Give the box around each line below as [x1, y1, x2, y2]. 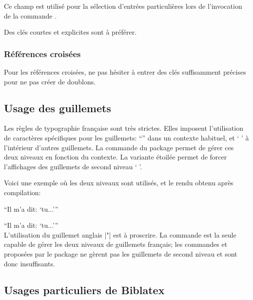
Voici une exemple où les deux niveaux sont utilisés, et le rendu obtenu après [4, 178, 234, 188]
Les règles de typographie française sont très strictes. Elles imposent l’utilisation [4, 123, 243, 133]
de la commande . [4, 10, 57, 20]
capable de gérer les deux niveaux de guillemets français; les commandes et [4, 239, 228, 249]
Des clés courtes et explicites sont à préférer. [4, 27, 137, 37]
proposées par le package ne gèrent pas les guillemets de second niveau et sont [4, 248, 237, 259]
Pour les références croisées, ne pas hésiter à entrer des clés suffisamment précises [4, 67, 246, 77]
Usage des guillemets [4, 100, 111, 115]
